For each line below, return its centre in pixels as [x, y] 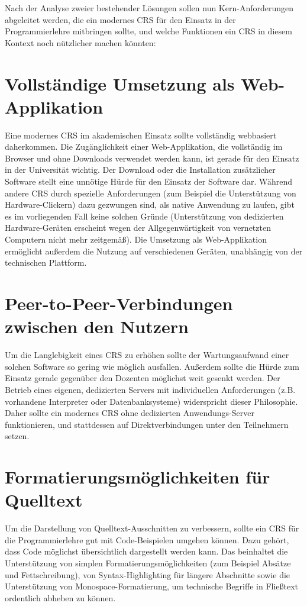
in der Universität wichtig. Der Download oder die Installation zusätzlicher [140, 170]
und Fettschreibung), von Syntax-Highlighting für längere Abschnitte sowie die [148, 574]
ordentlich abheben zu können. [60, 597]
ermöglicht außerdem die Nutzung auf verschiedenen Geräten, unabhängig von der [154, 251]
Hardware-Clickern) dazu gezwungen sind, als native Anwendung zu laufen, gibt [150, 204]
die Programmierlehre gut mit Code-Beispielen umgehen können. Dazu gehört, [147, 539]
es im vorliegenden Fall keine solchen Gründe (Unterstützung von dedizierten [144, 216]
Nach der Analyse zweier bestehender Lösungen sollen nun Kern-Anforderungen [149, 8]
